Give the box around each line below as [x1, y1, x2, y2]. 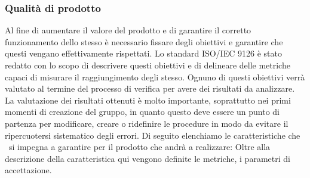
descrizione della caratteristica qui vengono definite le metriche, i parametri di [5, 152, 290, 164]
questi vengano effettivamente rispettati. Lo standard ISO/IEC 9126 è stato [5, 47, 282, 60]
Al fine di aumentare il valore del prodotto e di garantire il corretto [5, 24, 251, 36]
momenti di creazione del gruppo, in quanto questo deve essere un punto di [5, 105, 280, 118]
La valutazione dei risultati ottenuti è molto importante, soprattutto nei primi [5, 93, 291, 106]
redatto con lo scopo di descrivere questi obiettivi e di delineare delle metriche [5, 59, 290, 71]
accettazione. [5, 164, 52, 176]
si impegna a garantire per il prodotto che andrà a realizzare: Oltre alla [8, 140, 271, 153]
